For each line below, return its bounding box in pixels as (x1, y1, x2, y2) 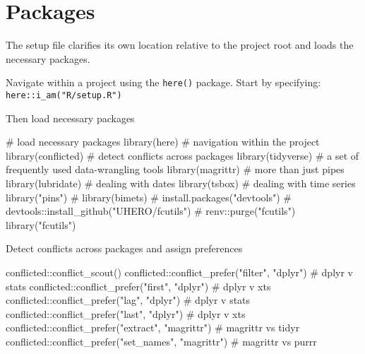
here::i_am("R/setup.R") (6, 90, 122, 100)
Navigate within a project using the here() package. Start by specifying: (6, 75, 321, 90)
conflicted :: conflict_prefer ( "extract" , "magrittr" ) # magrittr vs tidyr (6, 320, 300, 335)
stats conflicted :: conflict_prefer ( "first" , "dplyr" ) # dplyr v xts (6, 278, 271, 293)
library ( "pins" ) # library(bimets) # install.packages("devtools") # (6, 189, 292, 204)
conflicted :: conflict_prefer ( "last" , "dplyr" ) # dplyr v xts (6, 306, 246, 321)
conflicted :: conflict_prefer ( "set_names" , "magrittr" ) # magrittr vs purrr (6, 334, 317, 348)
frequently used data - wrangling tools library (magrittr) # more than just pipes (6, 162, 345, 177)
